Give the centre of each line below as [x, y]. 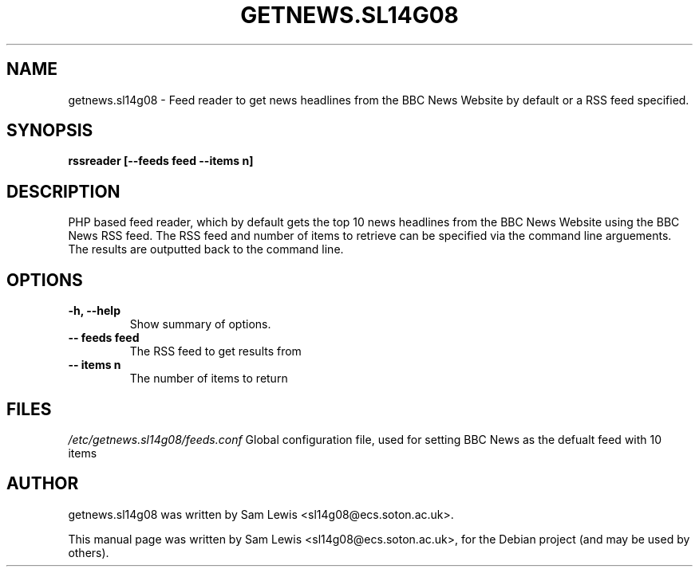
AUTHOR [43, 484]
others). [89, 552]
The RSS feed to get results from [215, 351]
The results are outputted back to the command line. [206, 249]
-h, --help [94, 311]
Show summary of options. [200, 324]
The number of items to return [209, 379]
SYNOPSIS [50, 131]
